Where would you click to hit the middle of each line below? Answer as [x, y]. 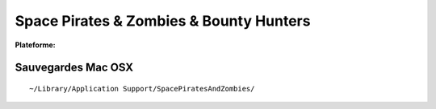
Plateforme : [35, 45]
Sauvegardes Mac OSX [74, 68]
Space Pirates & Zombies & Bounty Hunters [163, 21]
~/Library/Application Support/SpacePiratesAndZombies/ [142, 89]
